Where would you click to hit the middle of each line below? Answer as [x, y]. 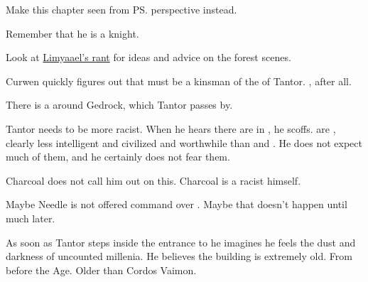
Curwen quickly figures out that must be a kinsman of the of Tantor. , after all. [179, 81]
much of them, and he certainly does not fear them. [118, 157]
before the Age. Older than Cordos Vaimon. [101, 270]
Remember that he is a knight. [72, 33]
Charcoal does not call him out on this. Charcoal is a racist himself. [153, 180]
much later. [31, 218]
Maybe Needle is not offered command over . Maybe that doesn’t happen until [177, 204]
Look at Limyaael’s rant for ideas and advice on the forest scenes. [148, 57]
